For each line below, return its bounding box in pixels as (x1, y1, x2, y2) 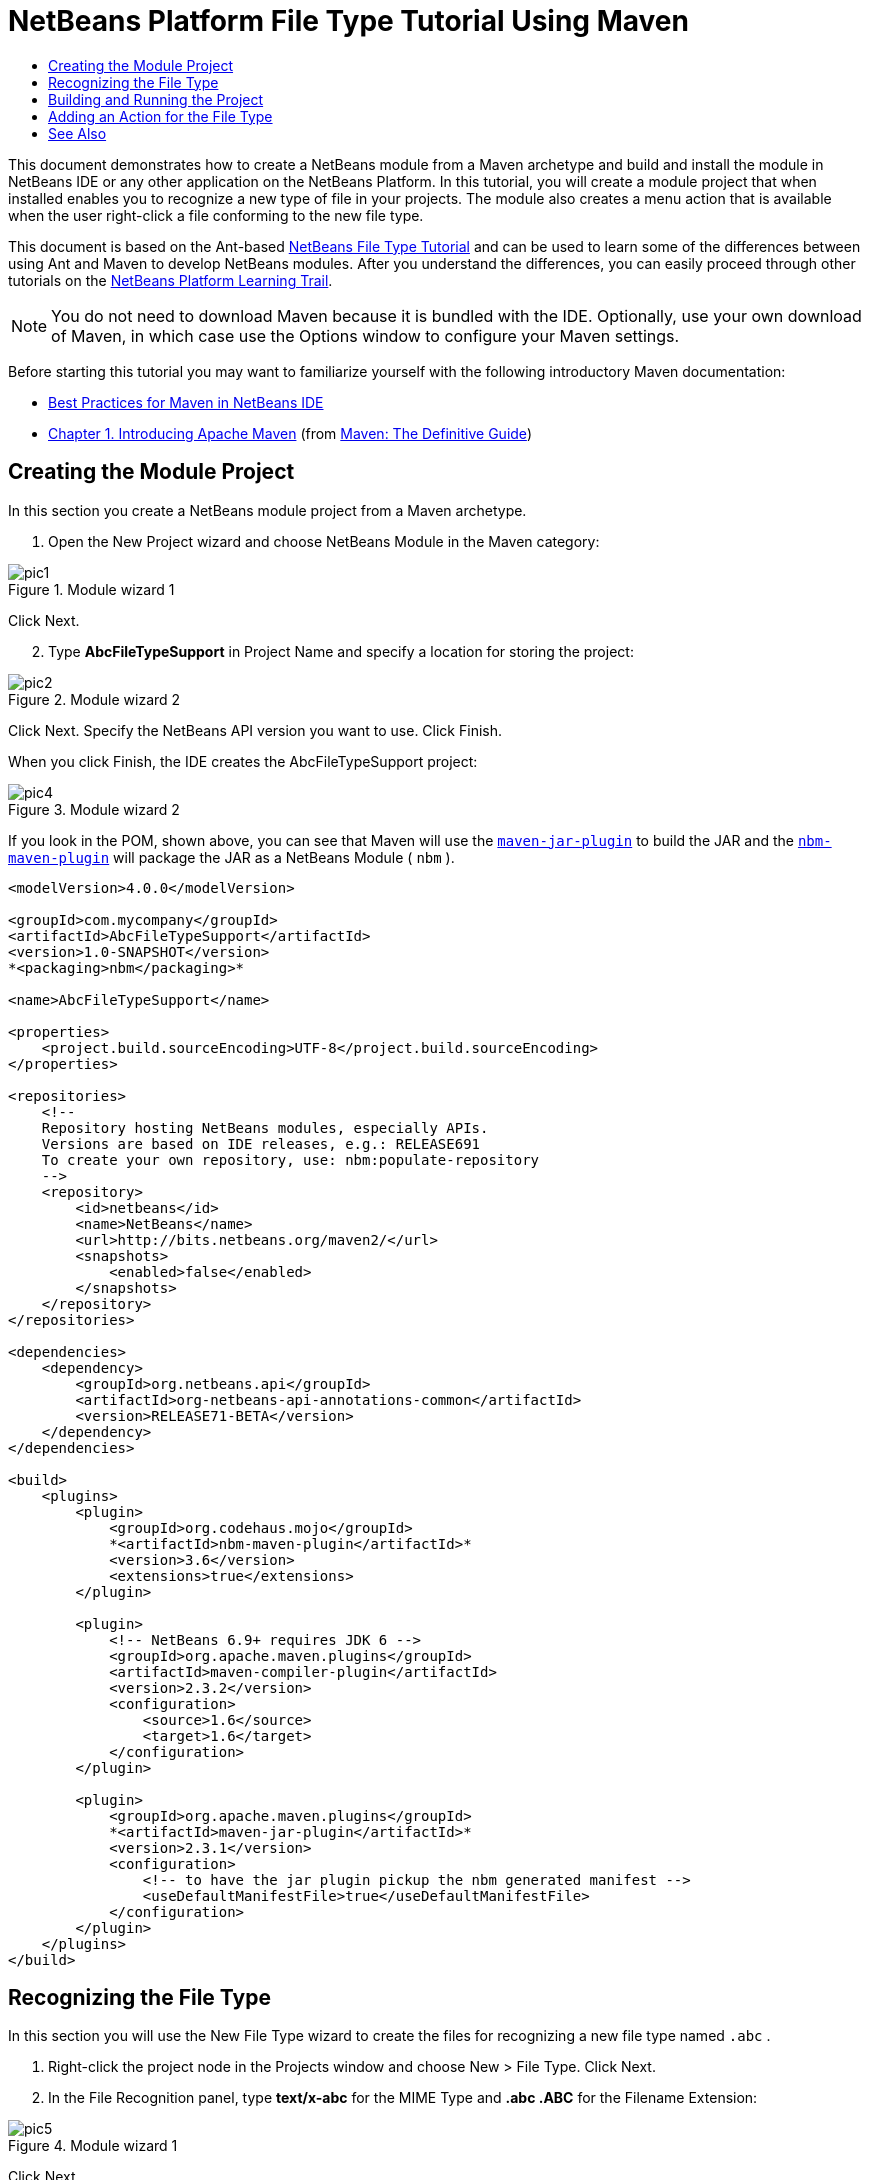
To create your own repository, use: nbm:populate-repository (41, 1151, 540, 1168)
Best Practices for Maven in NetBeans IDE (48, 393, 324, 411)
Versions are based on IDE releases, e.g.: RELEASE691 (41, 1135, 481, 1152)
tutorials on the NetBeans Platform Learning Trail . (8, 271, 333, 289)
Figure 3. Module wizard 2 (8, 800, 180, 818)
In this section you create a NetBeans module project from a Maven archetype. (8, 501, 527, 519)
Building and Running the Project (48, 90, 264, 108)
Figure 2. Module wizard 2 (8, 690, 181, 708)
